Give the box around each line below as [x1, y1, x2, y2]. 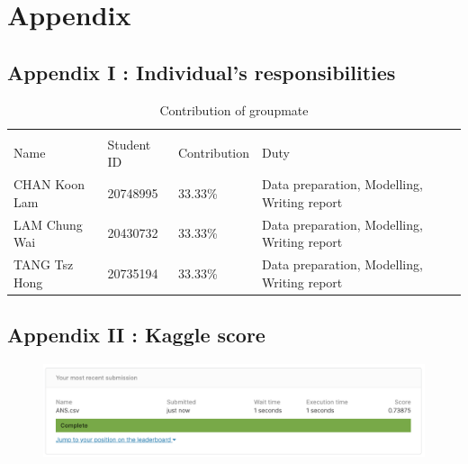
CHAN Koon [13, 175, 85, 194]
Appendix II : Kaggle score [7, 321, 265, 349]
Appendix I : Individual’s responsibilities [7, 58, 396, 86]
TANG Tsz [13, 254, 74, 273]
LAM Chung [13, 214, 83, 233]
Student [107, 134, 151, 153]
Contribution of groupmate [159, 100, 309, 119]
